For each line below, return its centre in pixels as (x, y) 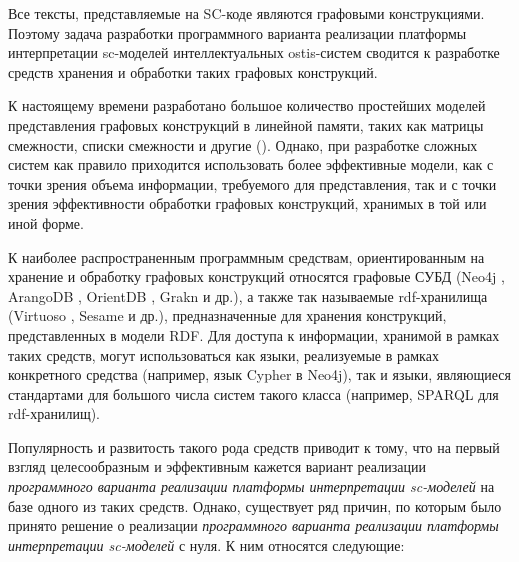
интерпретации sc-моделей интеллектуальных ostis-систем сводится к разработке (254, 52)
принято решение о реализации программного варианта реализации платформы (253, 525)
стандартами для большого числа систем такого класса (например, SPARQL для (253, 393)
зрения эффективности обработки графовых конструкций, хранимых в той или (247, 203)
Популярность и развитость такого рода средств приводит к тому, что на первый (254, 446)
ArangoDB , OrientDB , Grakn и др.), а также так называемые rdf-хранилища (248, 295)
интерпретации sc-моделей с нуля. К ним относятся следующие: (206, 544)
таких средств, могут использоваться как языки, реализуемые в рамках (223, 354)
